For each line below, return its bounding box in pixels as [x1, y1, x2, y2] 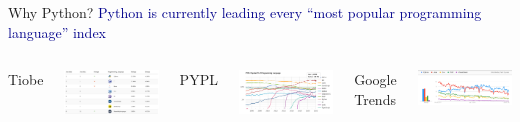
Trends [354, 88, 396, 109]
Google [354, 69, 397, 90]
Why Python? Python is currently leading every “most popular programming [8, 2, 482, 22]
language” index [8, 21, 107, 42]
